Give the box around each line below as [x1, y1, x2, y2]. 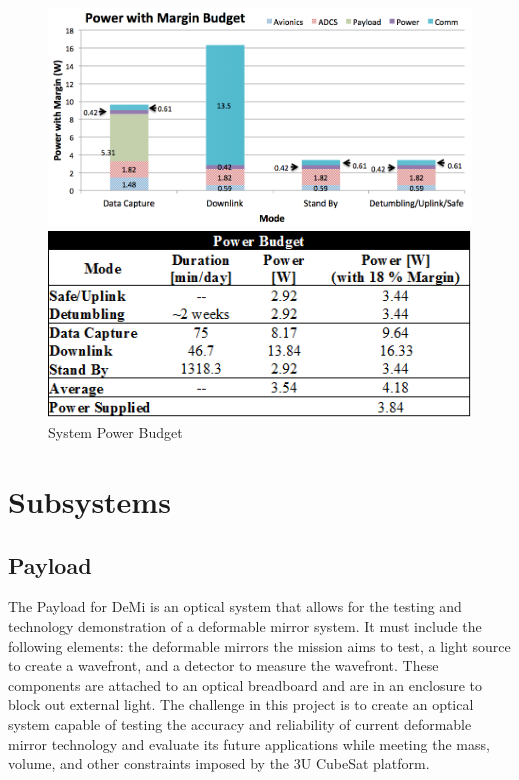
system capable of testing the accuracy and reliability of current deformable [8, 714, 472, 734]
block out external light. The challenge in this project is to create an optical [8, 694, 474, 715]
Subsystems [8, 481, 171, 522]
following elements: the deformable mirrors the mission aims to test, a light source [8, 635, 511, 656]
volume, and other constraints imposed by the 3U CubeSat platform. [8, 753, 430, 774]
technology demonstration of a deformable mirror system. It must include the [8, 616, 482, 637]
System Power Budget [48, 422, 183, 443]
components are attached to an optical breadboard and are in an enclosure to [8, 674, 483, 695]
